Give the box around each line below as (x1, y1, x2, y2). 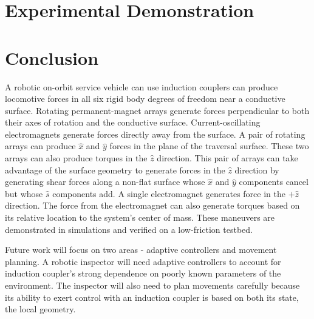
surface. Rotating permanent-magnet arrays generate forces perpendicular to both (5, 104, 310, 116)
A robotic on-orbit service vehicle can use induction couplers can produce (5, 80, 278, 93)
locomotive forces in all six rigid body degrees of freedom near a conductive (5, 92, 285, 105)
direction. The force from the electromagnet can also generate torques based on (5, 199, 300, 212)
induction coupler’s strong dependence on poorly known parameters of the (5, 267, 281, 280)
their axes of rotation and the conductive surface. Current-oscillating (5, 116, 261, 129)
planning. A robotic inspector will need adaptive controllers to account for (5, 255, 281, 267)
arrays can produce (5, 139, 76, 152)
